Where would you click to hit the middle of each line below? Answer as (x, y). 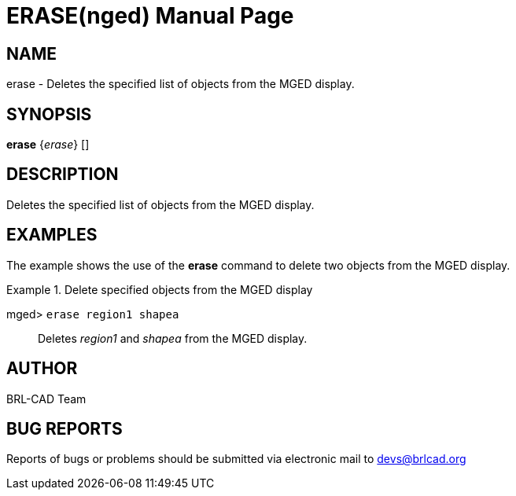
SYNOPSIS (49, 114)
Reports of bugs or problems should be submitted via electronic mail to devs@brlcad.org (236, 459)
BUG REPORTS (64, 428)
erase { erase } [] (48, 145)
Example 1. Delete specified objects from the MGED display (160, 289)
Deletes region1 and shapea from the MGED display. (173, 338)
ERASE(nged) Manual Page (150, 16)
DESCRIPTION (63, 175)
